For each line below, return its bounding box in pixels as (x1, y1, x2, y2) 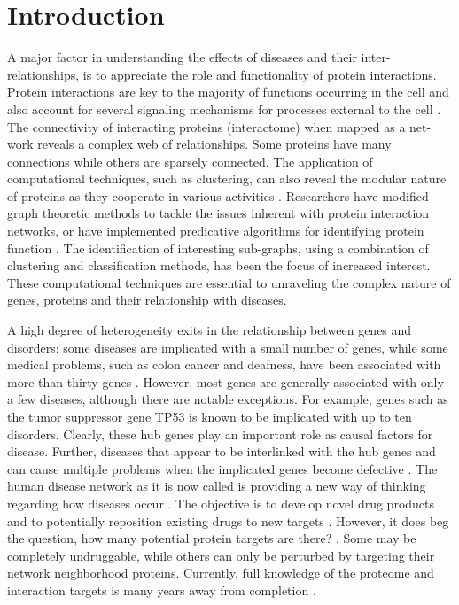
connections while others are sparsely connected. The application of (7, 151, 373, 170)
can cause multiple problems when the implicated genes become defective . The (7, 459, 438, 477)
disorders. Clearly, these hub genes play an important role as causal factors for (7, 424, 433, 443)
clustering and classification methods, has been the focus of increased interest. (7, 256, 431, 275)
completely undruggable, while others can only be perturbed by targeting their (7, 546, 435, 564)
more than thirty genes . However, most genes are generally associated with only (7, 372, 444, 391)
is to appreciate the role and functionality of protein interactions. (82, 65, 437, 83)
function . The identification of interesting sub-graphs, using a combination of (7, 238, 429, 257)
